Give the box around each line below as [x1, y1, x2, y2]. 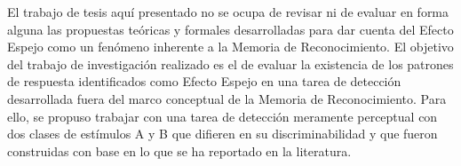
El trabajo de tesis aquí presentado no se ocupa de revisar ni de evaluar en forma [7, 3, 449, 20]
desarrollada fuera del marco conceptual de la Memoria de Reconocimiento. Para [7, 89, 447, 107]
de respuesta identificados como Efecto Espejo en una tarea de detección [7, 72, 401, 91]
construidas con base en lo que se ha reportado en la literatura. [7, 141, 352, 160]
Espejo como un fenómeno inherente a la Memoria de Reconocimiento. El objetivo [7, 37, 454, 56]
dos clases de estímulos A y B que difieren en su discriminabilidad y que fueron [7, 124, 438, 143]
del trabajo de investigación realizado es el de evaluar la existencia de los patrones [7, 54, 454, 73]
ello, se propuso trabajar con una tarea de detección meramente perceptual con [7, 107, 438, 125]
